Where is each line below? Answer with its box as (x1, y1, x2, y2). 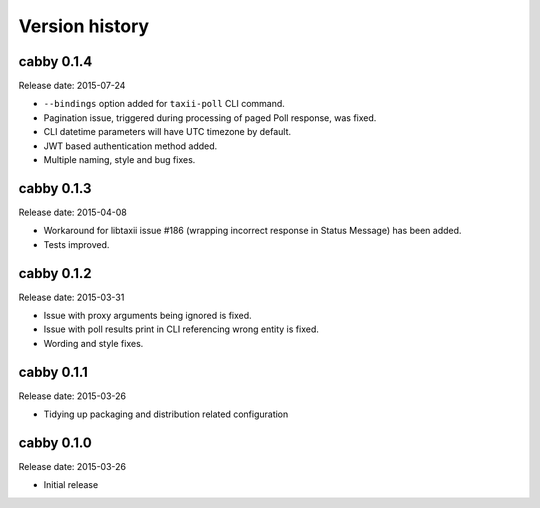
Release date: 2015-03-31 (18, 291, 125, 303)
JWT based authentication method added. (43, 140, 218, 152)
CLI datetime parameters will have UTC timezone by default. (43, 126, 292, 138)
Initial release (43, 479, 99, 491)
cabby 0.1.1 (18, 363, 89, 380)
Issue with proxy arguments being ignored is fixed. (43, 310, 252, 321)
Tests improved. (43, 238, 110, 250)
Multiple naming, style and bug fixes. (43, 154, 196, 166)
